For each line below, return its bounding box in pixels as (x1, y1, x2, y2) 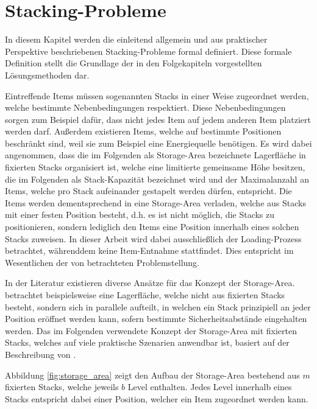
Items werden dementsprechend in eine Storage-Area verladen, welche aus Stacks (5, 196, 306, 209)
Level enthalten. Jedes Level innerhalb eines (127, 380, 292, 393)
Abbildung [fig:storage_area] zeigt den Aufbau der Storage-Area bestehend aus (5, 368, 300, 381)
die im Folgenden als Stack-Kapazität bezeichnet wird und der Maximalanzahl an (5, 172, 309, 185)
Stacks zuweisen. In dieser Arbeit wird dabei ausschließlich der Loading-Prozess (5, 232, 302, 245)
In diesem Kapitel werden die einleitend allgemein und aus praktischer (5, 33, 268, 46)
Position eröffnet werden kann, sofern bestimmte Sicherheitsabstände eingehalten (5, 312, 307, 325)
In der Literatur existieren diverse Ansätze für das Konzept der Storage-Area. (5, 276, 295, 289)
